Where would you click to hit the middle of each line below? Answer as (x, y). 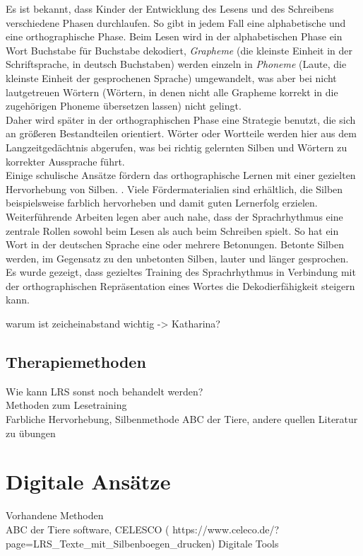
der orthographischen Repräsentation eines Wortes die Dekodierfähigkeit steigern (180, 285)
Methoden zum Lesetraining (66, 405)
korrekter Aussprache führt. (65, 161)
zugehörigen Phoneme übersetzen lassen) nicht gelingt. (124, 106)
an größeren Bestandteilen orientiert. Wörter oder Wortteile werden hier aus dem (181, 133)
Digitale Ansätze (88, 481)
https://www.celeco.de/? (226, 529)
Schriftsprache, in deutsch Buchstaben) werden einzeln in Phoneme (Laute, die (176, 64)
